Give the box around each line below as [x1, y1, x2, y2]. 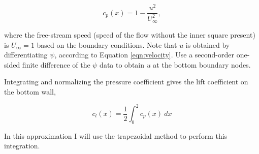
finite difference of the [22, 59, 90, 70]
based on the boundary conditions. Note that [37, 39, 177, 50]
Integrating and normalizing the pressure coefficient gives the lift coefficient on [4, 76, 248, 87]
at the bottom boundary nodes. [153, 59, 251, 70]
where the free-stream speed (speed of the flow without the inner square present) [4, 29, 255, 40]
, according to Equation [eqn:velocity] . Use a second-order [54, 49, 234, 60]
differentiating [4, 49, 48, 60]
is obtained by [185, 39, 230, 50]
